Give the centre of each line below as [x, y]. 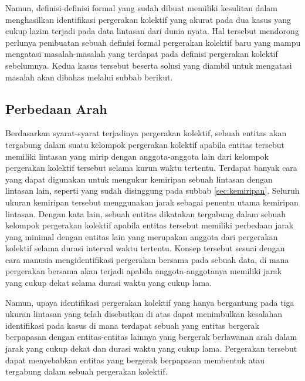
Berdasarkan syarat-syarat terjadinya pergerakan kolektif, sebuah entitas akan [146, 133]
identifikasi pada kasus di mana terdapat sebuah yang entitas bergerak [132, 325]
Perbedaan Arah [56, 108]
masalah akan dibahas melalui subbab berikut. [89, 77]
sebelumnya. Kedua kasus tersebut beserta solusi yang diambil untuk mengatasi [149, 65]
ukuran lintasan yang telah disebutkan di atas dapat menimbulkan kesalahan [144, 314]
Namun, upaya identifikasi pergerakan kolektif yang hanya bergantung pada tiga [150, 302]
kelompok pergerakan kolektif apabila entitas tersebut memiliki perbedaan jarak [150, 225]
